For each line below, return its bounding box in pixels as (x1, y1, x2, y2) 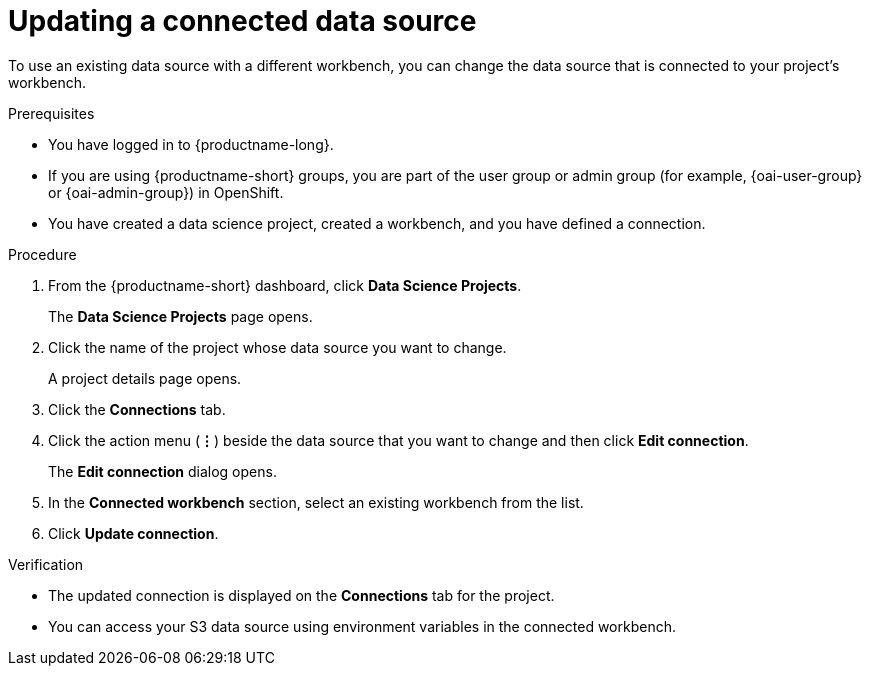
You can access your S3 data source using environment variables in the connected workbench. (48, 617, 676, 635)
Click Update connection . (48, 524, 219, 542)
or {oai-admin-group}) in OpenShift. (48, 183, 284, 201)
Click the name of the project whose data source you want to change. (48, 338, 507, 356)
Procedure (8, 245, 77, 263)
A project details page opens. (48, 369, 242, 387)
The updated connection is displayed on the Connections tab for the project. (48, 586, 555, 604)
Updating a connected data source (8, 4, 477, 38)
